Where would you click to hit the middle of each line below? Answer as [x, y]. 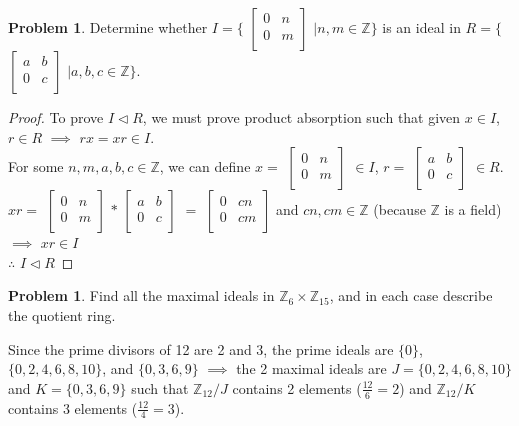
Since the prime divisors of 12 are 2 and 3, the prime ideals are [201, 348]
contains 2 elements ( [297, 387]
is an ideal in [421, 27]
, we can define [205, 166]
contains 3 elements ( [73, 407]
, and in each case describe [411, 295]
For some [36, 166]
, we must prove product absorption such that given [301, 117]
